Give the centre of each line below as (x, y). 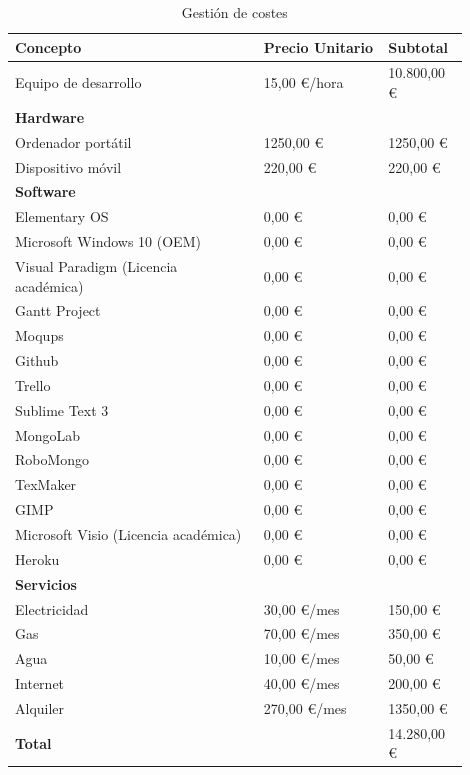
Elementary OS (62, 216)
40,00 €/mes (301, 683)
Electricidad (52, 608)
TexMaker (46, 484)
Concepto (48, 46)
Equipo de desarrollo (78, 82)
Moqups (39, 335)
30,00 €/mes (301, 608)
